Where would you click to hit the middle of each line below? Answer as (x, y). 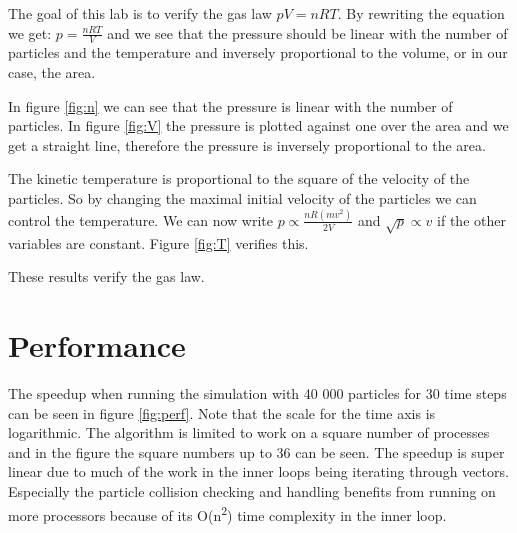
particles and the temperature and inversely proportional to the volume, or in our (258, 52)
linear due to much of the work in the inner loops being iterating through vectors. (258, 471)
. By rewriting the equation (421, 13)
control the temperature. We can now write (140, 219)
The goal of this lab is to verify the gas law (140, 13)
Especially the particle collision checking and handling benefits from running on (252, 490)
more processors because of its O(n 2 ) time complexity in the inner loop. (227, 513)
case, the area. (52, 72)
